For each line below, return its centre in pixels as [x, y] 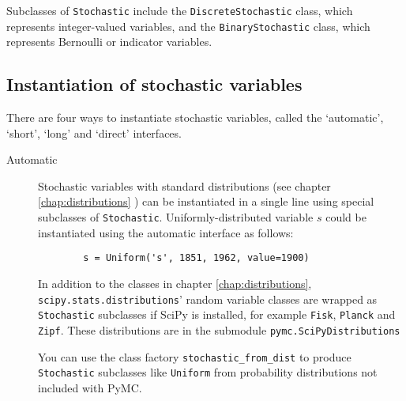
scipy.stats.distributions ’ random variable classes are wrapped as [208, 299]
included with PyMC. [90, 387]
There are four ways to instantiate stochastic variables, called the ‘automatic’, [195, 117]
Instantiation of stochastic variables [154, 84]
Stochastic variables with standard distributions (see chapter [184, 185]
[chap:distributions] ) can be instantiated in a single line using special [206, 201]
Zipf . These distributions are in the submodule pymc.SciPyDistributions [219, 329]
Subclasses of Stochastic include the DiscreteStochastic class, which [180, 10]
